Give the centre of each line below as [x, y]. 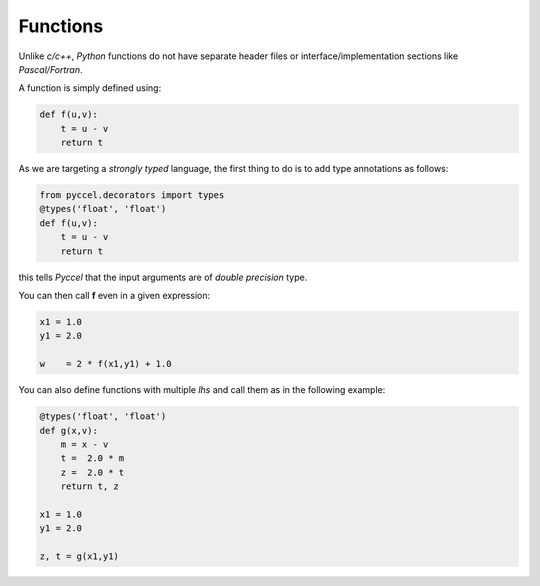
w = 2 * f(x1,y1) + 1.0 [105, 364]
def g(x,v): [69, 430]
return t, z [90, 486]
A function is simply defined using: [90, 88]
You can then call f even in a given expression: [114, 295]
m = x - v [84, 444]
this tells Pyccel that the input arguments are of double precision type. [163, 277]
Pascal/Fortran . [51, 69]
